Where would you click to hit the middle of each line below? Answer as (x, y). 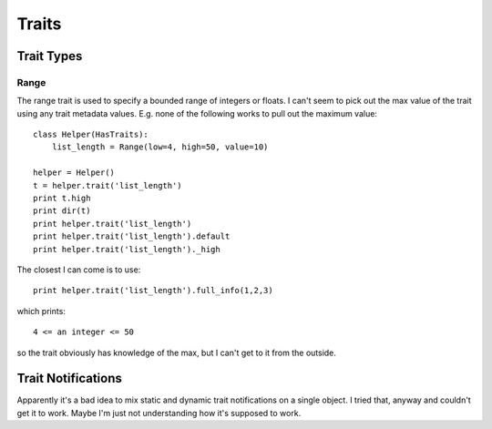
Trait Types (50, 56)
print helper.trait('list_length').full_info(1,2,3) (153, 291)
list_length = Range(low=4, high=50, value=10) (160, 147)
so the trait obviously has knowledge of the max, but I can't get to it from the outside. (177, 352)
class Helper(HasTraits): (91, 135)
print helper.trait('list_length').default (132, 236)
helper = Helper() (74, 173)
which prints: (41, 311)
